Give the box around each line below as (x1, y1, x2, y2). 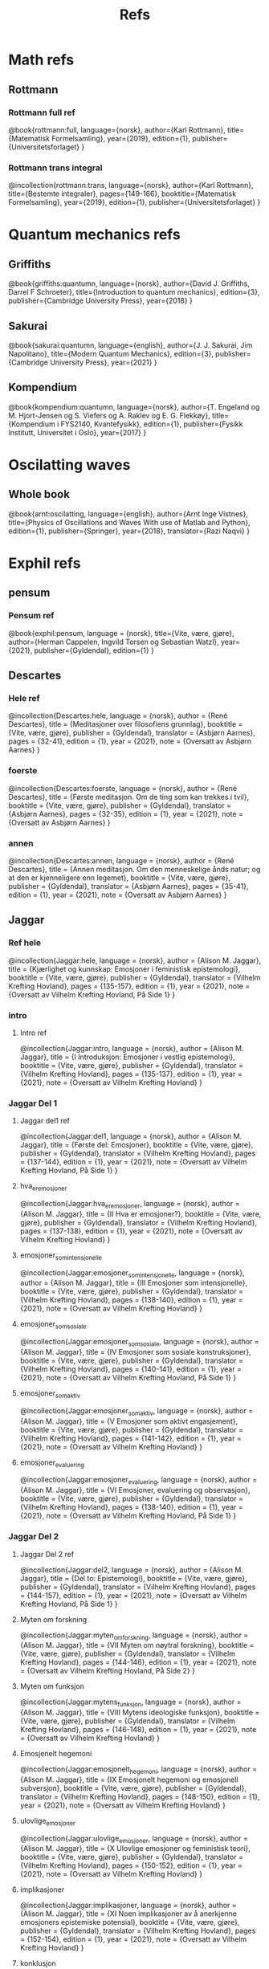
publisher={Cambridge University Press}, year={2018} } (8, 296, 193, 306)
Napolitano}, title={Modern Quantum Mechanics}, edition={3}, (8, 349, 214, 358)
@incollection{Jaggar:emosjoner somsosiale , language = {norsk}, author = (19, 1337, 259, 1348)
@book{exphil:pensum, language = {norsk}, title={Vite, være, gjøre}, (8, 628, 234, 638)
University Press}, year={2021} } (49, 357, 158, 367)
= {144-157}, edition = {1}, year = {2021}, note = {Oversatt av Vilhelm (19, 1590, 247, 1600)
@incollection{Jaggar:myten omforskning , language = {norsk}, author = (19, 1630, 249, 1641)
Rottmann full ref (8, 107, 76, 118)
